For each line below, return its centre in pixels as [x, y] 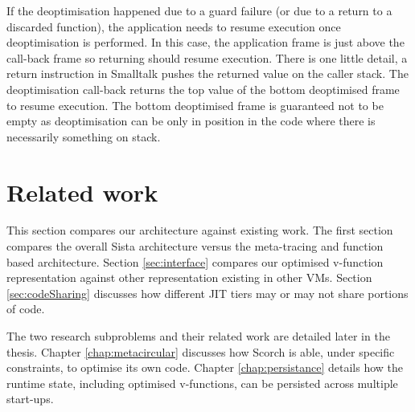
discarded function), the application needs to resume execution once [174, 26]
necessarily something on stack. [84, 136]
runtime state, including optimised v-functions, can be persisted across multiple [202, 383]
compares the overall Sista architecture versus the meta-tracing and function [195, 246]
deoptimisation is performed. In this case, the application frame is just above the [205, 42]
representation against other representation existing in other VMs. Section [189, 277]
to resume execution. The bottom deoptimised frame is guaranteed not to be [195, 105]
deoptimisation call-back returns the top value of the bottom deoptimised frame [203, 89]
